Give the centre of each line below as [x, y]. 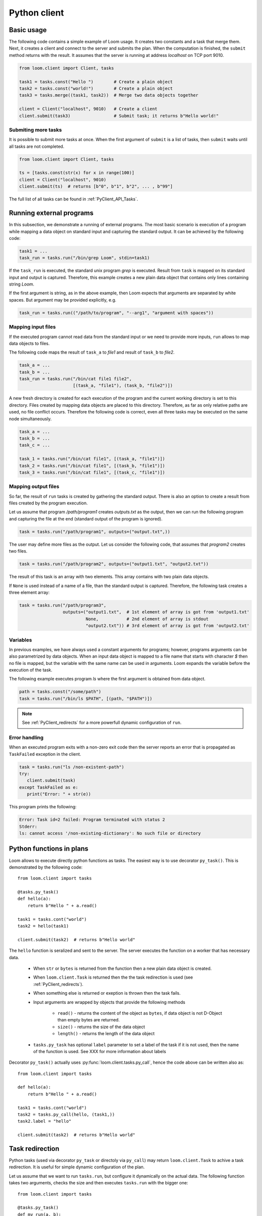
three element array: [29, 592]
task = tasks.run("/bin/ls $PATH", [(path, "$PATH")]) [86, 698]
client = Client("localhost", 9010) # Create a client [88, 109]
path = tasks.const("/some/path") [60, 692]
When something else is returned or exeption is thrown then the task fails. [107, 993]
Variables [21, 640]
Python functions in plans [49, 849]
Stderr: [28, 826]
